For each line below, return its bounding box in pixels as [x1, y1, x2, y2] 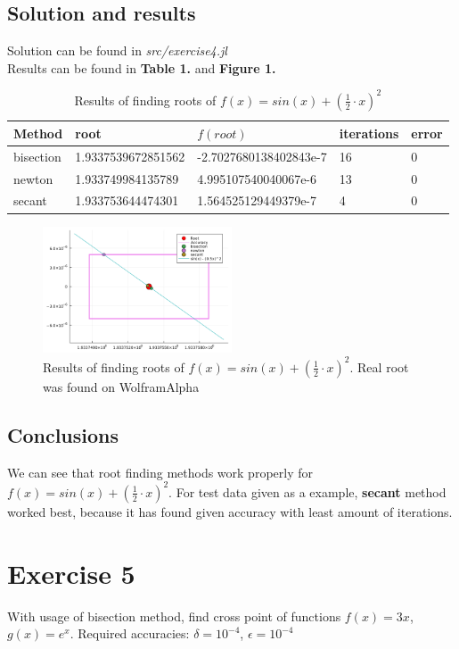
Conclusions [7, 420, 119, 448]
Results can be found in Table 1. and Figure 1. [7, 58, 276, 77]
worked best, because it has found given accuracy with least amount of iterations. [7, 502, 453, 520]
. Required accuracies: [70, 624, 190, 643]
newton [13, 169, 53, 187]
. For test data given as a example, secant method [168, 482, 447, 501]
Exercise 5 [7, 554, 135, 591]
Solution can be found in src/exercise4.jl [7, 41, 227, 60]
